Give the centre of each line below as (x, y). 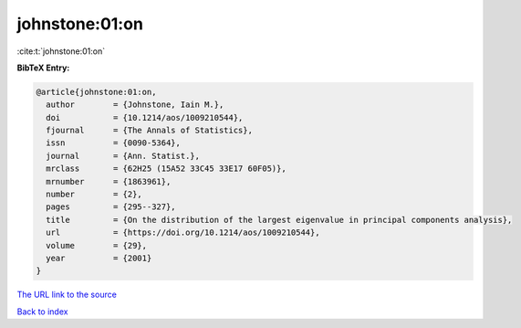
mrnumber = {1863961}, (109, 181)
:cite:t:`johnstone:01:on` (61, 51)
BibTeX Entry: (43, 68)
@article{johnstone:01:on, (96, 92)
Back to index (42, 312)
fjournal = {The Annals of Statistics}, (149, 131)
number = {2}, (94, 195)
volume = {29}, (97, 245)
